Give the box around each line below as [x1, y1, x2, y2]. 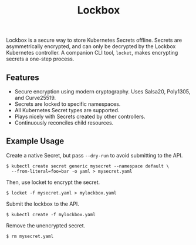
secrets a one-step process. [6, 55, 75, 62]
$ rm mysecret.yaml [6, 233, 54, 239]
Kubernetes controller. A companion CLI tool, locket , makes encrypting [6, 49, 178, 56]
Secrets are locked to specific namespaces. [14, 100, 121, 108]
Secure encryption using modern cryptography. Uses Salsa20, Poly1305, [14, 88, 191, 95]
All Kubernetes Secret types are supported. [14, 107, 120, 113]
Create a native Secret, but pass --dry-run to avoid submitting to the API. [6, 152, 183, 159]
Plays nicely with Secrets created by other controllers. [14, 113, 146, 120]
